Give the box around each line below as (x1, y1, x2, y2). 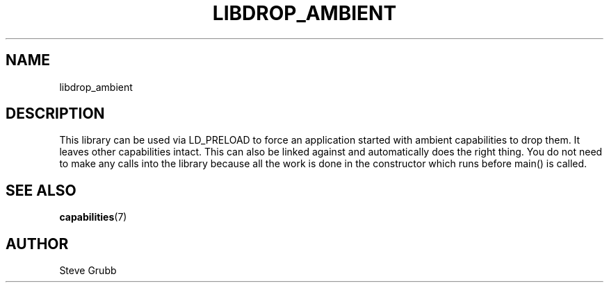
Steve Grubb (59, 264, 117, 277)
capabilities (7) (59, 211, 127, 223)
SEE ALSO (6, 181, 76, 199)
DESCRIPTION (6, 105, 105, 123)
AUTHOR (6, 235, 69, 253)
